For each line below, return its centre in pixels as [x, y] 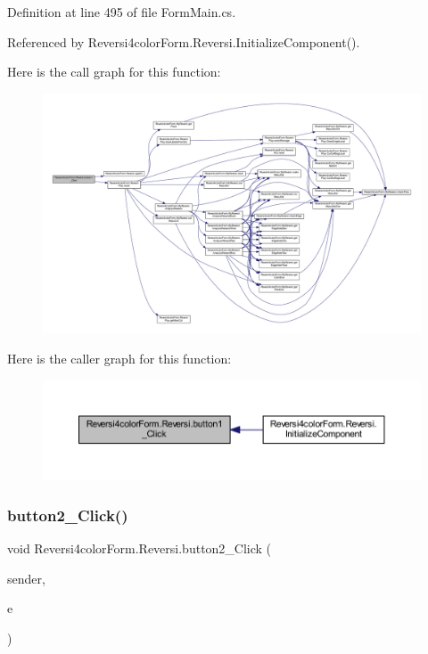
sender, [26, 578]
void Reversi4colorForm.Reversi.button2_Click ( [140, 548]
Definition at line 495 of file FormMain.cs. [122, 12]
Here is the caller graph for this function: [119, 358]
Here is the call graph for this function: [114, 72]
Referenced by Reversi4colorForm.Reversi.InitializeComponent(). [184, 41]
